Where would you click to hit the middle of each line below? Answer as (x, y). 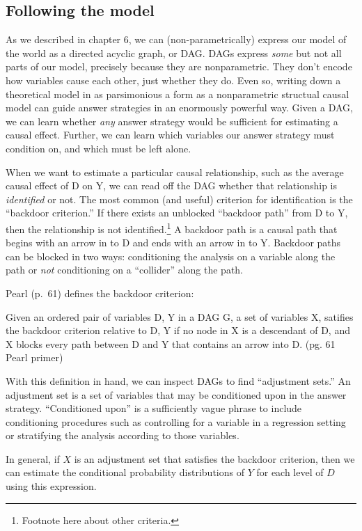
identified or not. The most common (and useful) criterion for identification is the (179, 199)
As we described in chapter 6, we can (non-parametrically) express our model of (176, 39)
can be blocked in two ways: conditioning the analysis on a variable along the (171, 256)
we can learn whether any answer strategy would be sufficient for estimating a (172, 121)
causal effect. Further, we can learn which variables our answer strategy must (170, 135)
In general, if (33, 458)
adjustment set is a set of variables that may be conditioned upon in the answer (176, 394)
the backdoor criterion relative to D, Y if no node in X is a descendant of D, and (178, 330)
